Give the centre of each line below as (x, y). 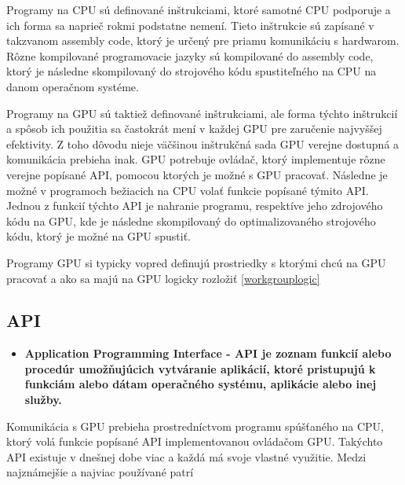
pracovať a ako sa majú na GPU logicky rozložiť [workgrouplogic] (163, 278)
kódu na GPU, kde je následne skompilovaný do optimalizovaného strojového (191, 220)
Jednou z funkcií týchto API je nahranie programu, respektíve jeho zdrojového (195, 206)
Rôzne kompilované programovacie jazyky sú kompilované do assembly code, (190, 55)
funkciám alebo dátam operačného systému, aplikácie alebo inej (201, 384)
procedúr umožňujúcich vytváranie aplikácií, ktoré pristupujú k (200, 368)
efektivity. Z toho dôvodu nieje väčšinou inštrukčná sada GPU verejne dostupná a (203, 143)
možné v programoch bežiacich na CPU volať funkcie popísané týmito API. (188, 190)
